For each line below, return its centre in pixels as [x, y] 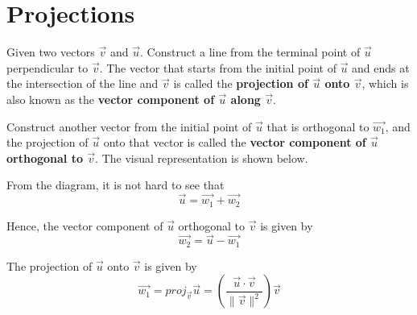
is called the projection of [241, 83]
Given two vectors [51, 52]
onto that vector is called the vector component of [235, 142]
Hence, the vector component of [85, 225]
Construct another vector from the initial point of [129, 126]
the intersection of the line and [83, 83]
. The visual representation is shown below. [202, 157]
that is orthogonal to [318, 126]
